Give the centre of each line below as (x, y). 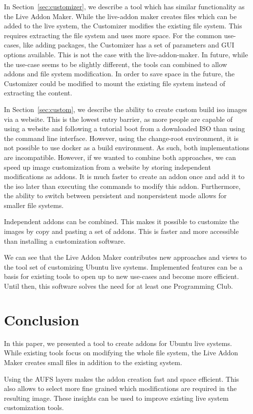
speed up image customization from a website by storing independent (107, 167)
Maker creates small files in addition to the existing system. (93, 362)
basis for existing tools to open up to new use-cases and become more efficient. (122, 276)
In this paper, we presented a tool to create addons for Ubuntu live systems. (118, 343)
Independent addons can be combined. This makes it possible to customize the (122, 221)
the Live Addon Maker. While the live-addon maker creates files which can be (120, 16)
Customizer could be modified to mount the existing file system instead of (115, 83)
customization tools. (34, 407)
